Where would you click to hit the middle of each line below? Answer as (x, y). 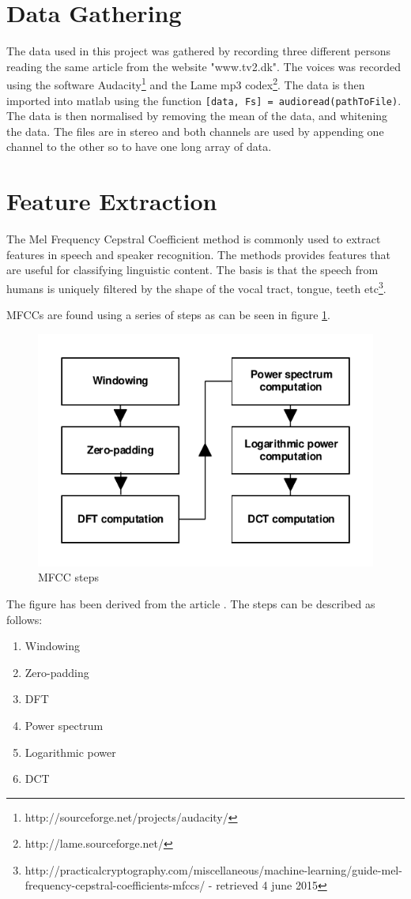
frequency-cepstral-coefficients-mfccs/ (115, 885)
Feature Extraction (112, 201)
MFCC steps (68, 577)
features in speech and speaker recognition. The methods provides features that (198, 254)
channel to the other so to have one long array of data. (139, 147)
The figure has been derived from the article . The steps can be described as (191, 603)
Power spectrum (64, 725)
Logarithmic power (70, 752)
